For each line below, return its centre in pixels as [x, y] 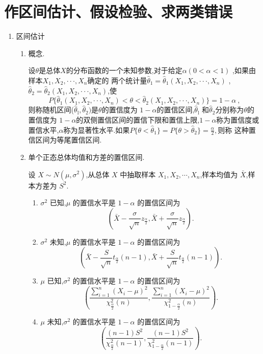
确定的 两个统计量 [117, 80]
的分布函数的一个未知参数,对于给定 [124, 70]
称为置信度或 [238, 119]
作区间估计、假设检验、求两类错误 [119, 11]
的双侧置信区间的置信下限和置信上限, [138, 119]
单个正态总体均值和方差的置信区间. [86, 157]
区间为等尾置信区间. [69, 140]
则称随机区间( [51, 110]
